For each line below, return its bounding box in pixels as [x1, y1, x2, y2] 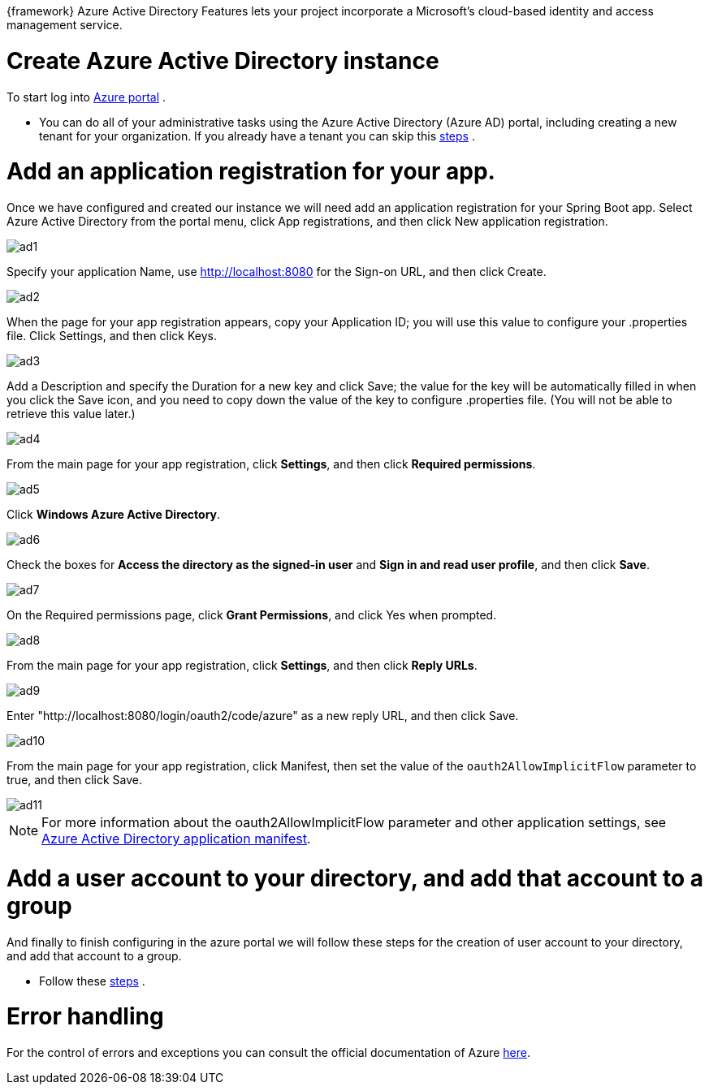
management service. [6, 18, 123, 32]
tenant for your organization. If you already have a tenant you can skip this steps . [39, 128, 475, 143]
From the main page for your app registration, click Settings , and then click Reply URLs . [6, 658, 478, 672]
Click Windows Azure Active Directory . [6, 507, 221, 521]
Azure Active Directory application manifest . [41, 830, 311, 847]
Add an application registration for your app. [6, 157, 495, 186]
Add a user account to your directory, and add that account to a [6, 864, 704, 892]
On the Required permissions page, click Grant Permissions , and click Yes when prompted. [6, 608, 497, 622]
